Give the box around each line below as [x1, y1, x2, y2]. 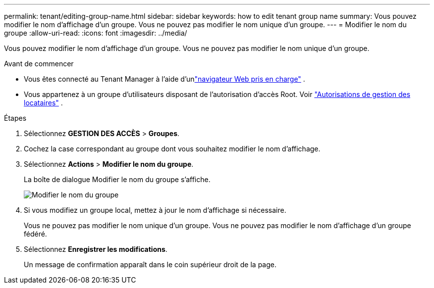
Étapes [4, 114, 27, 122]
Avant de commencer [4, 59, 74, 68]
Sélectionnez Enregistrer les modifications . [24, 245, 167, 253]
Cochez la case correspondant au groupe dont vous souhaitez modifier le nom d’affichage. [24, 144, 321, 153]
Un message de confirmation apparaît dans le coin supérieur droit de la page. [24, 260, 277, 269]
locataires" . [24, 98, 63, 107]
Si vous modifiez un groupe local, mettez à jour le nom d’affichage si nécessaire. [24, 206, 286, 214]
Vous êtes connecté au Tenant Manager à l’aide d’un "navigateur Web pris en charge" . [24, 75, 305, 83]
